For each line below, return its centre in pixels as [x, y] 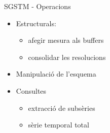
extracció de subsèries [62, 108]
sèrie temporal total [59, 125]
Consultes [31, 90]
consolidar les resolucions [67, 57]
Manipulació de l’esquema [56, 74]
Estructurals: [36, 23]
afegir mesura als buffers [66, 40]
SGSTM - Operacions [38, 6]
